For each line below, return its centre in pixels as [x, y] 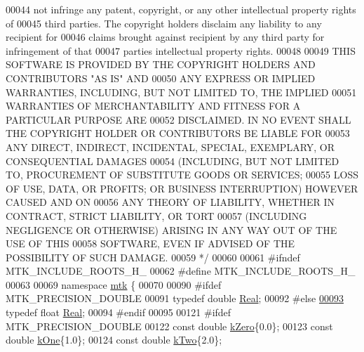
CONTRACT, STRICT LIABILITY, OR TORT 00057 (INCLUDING [156, 215]
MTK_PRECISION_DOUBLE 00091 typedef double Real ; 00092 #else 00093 [175, 298]
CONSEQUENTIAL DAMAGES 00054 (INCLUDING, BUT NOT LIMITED [173, 161]
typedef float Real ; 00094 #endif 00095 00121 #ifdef [119, 312]
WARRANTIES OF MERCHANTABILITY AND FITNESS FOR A [153, 106]
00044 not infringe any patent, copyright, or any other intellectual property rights [181, 9]
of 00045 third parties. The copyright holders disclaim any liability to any [164, 23]
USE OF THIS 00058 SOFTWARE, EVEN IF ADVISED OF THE [150, 243]
